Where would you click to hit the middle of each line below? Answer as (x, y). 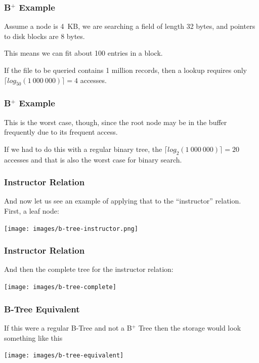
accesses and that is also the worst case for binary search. (93, 159)
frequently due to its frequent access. (61, 132)
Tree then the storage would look (190, 327)
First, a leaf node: (32, 211)
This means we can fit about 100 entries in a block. (83, 53)
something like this (33, 337)
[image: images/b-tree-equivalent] (64, 356)
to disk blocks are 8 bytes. (45, 36)
